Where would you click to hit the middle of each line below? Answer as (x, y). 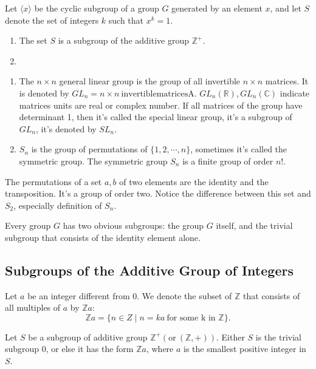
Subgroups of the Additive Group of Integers (149, 270)
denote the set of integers (52, 20)
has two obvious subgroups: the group (133, 225)
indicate (295, 93)
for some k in (191, 318)
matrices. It (287, 81)
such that (126, 20)
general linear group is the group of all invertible (150, 81)
